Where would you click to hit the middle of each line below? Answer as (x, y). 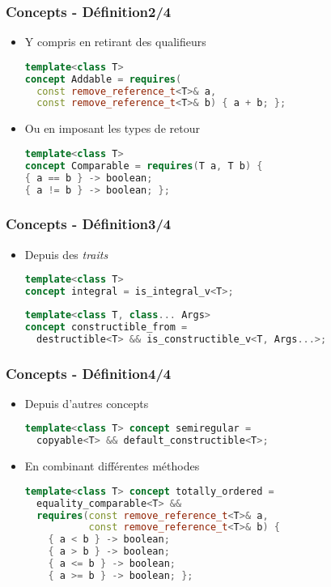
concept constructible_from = (106, 327)
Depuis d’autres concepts (87, 403)
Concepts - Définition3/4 (89, 224)
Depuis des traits (66, 254)
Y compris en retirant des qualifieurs (115, 42)
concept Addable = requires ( (103, 79)
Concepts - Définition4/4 (89, 373)
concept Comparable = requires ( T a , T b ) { (144, 166)
